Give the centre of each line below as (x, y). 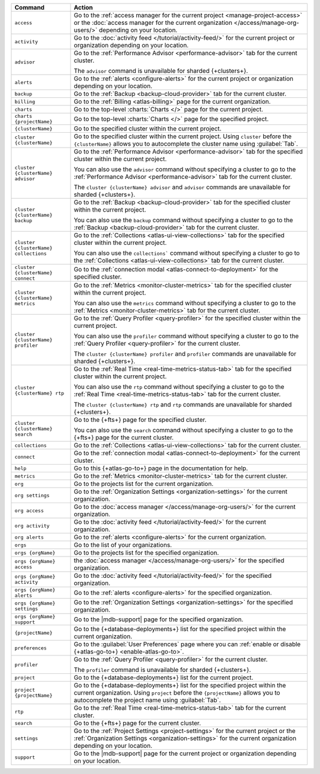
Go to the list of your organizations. (123, 545)
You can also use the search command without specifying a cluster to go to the (183, 430)
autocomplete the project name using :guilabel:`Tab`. (147, 700)
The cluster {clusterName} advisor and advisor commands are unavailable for (182, 187)
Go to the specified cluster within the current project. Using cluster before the (183, 136)
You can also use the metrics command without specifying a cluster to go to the (185, 303)
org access (29, 511)
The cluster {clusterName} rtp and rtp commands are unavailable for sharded (183, 404)
